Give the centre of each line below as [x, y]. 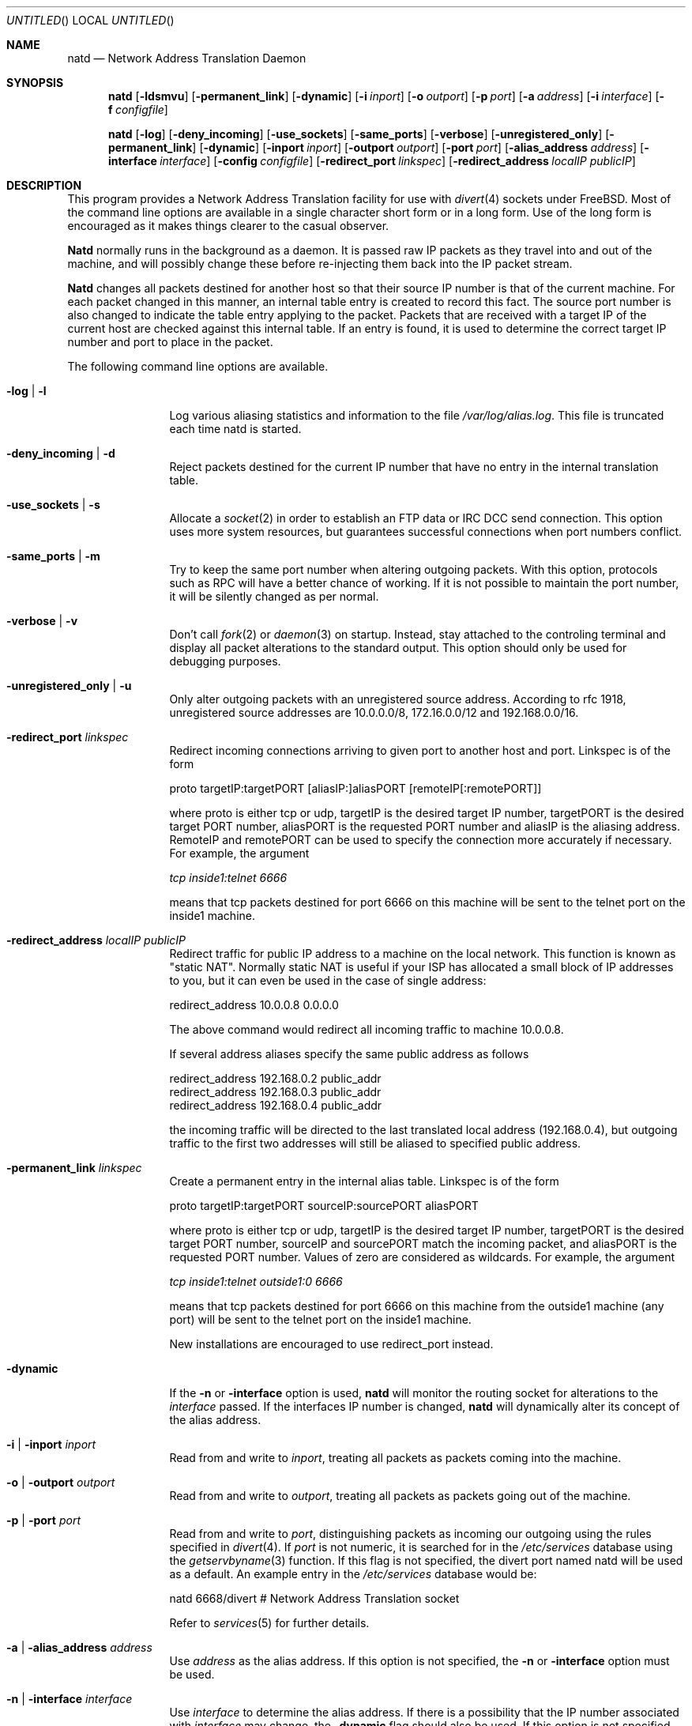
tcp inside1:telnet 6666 [228, 878]
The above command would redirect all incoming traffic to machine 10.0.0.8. [367, 1029]
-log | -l [26, 391]
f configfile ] [138, 109]
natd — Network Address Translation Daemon [187, 58]
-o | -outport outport [61, 1482]
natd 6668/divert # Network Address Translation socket [314, 1598]
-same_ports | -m [53, 556]
